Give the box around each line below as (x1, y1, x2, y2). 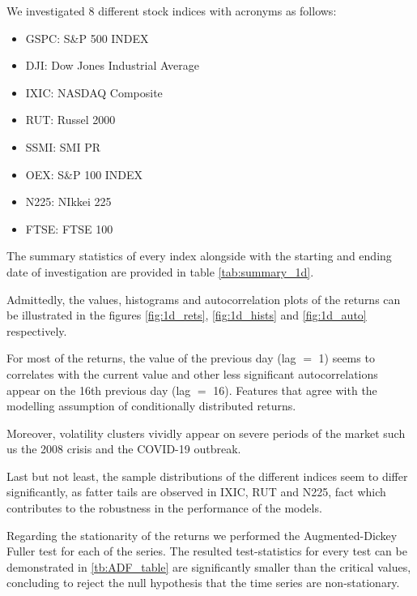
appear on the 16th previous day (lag (6, 381, 191, 398)
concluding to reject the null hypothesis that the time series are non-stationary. (6, 574, 400, 591)
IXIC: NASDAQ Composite (25, 84, 163, 101)
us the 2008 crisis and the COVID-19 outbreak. (6, 440, 241, 457)
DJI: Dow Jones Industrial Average (25, 57, 199, 74)
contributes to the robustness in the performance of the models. (6, 500, 322, 517)
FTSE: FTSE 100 (25, 220, 113, 237)
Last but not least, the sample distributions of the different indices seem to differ (6, 467, 408, 484)
